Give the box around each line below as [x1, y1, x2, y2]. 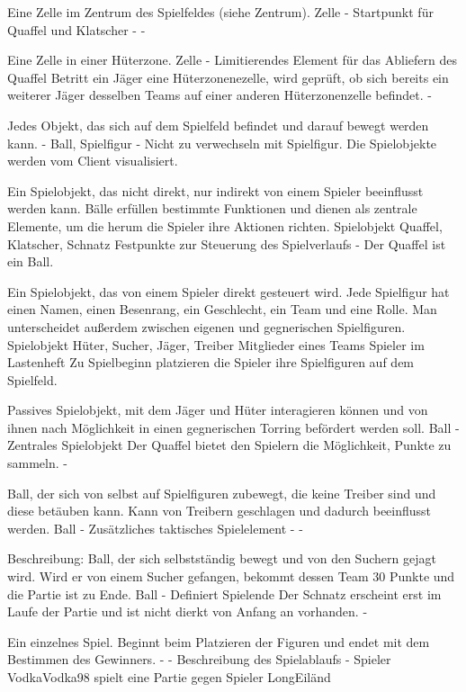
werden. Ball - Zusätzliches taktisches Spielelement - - [7, 518, 303, 537]
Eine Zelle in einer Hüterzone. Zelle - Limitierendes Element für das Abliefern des [7, 50, 457, 69]
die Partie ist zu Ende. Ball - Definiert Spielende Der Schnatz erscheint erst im [7, 584, 442, 603]
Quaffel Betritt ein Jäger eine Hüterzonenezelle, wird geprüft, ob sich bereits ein [7, 67, 449, 86]
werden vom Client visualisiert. [7, 151, 178, 170]
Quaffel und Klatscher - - [7, 20, 146, 39]
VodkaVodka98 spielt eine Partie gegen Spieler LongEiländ [7, 668, 331, 686]
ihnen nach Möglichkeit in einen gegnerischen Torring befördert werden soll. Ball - [7, 418, 460, 436]
